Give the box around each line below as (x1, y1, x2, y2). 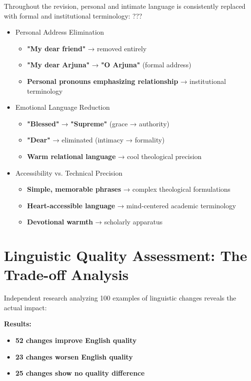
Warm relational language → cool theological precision (27, 151, 202, 161)
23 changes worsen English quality (15, 351, 133, 361)
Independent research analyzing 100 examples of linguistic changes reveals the (4, 293, 236, 303)
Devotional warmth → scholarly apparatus (27, 217, 163, 227)
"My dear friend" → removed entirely (27, 43, 147, 53)
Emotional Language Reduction (15, 102, 110, 112)
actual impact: (4, 302, 47, 312)
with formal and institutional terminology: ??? (4, 10, 142, 20)
